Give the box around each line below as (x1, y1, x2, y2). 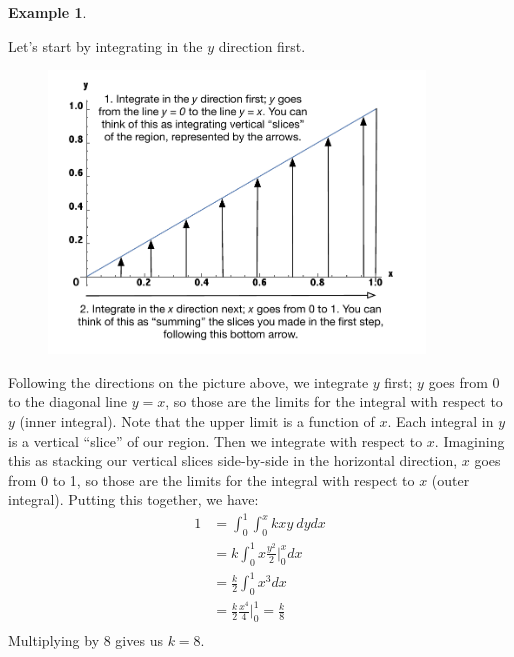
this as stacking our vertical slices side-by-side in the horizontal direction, (8, 450, 458, 471)
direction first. (218, 35, 306, 56)
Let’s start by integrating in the (8, 35, 203, 56)
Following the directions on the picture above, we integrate (8, 371, 369, 392)
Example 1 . (8, 2, 87, 22)
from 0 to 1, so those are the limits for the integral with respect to (8, 469, 415, 490)
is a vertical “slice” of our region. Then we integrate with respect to (8, 430, 423, 451)
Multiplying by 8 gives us (8, 630, 163, 651)
